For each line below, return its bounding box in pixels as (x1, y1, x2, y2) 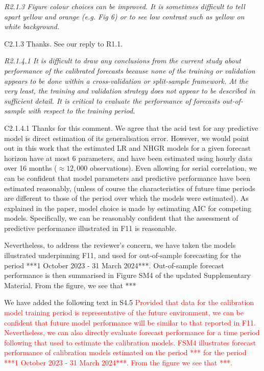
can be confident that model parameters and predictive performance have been (4, 172, 251, 183)
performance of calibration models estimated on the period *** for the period (4, 347, 247, 358)
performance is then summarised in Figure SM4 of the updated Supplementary (4, 270, 251, 281)
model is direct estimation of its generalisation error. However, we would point (4, 132, 250, 143)
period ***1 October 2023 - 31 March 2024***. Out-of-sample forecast (4, 260, 224, 270)
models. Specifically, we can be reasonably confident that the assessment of (4, 213, 238, 223)
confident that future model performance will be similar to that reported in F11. (4, 317, 256, 328)
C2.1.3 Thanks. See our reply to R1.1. (4, 38, 123, 49)
